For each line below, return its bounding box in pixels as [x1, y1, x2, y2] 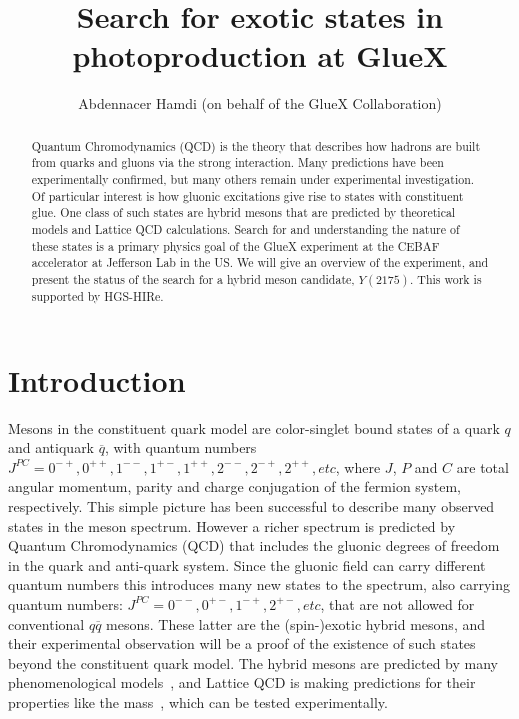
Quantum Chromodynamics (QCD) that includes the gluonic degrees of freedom [8, 535, 500, 556]
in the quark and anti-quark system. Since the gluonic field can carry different [8, 554, 486, 575]
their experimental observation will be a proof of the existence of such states [8, 633, 476, 654]
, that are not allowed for [320, 593, 475, 614]
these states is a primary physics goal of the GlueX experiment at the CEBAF [31, 237, 440, 254]
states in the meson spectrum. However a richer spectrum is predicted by [8, 515, 456, 536]
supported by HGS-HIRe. [31, 287, 164, 304]
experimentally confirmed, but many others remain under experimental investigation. [31, 171, 475, 188]
